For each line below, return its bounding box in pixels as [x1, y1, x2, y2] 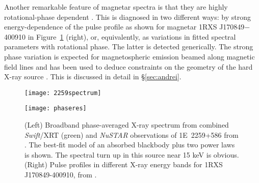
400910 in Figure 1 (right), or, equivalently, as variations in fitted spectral [4, 31, 236, 42]
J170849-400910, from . [24, 169, 97, 180]
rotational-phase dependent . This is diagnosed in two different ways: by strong [4, 11, 251, 22]
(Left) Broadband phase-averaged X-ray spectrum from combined [24, 119, 229, 130]
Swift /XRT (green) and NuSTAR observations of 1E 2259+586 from [24, 129, 239, 140]
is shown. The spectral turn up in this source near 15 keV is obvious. [24, 149, 239, 160]
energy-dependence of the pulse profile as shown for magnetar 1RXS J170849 [4, 21, 245, 32]
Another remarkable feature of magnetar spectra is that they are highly [4, 2, 228, 12]
